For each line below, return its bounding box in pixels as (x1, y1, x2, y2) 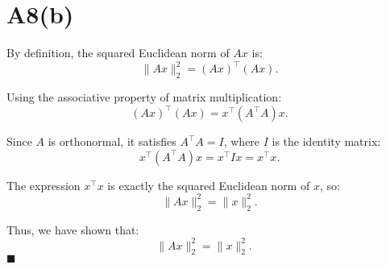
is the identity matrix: (272, 133, 381, 150)
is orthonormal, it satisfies (48, 133, 176, 150)
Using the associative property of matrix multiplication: (6, 89, 282, 106)
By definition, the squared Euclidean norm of (6, 44, 230, 61)
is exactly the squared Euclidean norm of (107, 176, 310, 193)
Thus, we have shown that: (6, 221, 139, 238)
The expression (6, 176, 81, 193)
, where (223, 133, 260, 150)
